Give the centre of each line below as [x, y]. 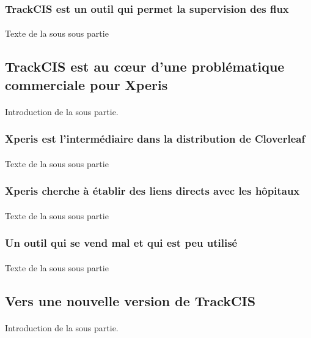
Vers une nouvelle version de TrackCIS [130, 300]
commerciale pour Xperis [86, 84]
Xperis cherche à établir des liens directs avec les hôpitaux [152, 191]
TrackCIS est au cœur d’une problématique [145, 66]
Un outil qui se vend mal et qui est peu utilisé [121, 243]
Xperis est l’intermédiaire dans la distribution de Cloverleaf [155, 139]
